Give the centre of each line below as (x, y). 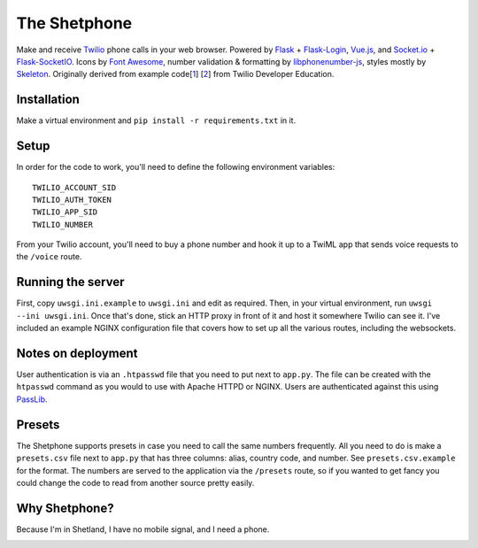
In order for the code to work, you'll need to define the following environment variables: (176, 167)
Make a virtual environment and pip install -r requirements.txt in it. (156, 120)
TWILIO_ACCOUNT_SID (74, 187)
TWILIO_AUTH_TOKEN (72, 200)
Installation (48, 100)
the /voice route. (49, 257)
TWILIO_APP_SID (65, 212)
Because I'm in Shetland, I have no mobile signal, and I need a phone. (143, 529)
